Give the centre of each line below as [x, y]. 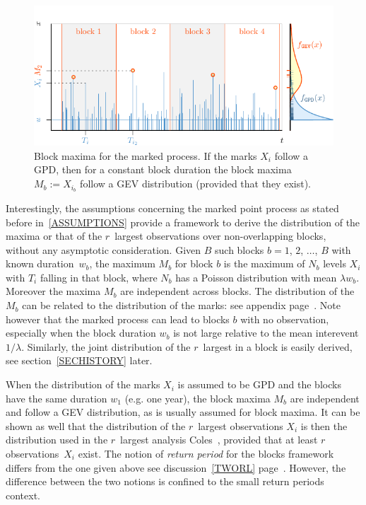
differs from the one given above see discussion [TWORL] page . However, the [176, 467]
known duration [40, 263]
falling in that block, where [99, 277]
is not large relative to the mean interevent [266, 333]
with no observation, [285, 319]
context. [23, 495]
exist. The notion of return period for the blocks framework [206, 454]
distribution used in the [57, 440]
